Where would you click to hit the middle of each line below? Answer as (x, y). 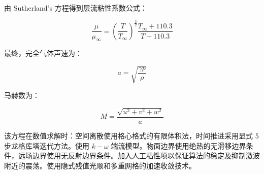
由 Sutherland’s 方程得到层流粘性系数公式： (76, 8)
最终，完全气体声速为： (43, 53)
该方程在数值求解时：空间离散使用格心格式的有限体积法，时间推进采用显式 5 (131, 135)
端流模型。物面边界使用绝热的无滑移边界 (178, 145)
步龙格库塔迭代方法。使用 (47, 145)
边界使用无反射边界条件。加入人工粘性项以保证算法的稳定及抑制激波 (146, 155)
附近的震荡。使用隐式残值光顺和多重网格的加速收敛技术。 (100, 165)
